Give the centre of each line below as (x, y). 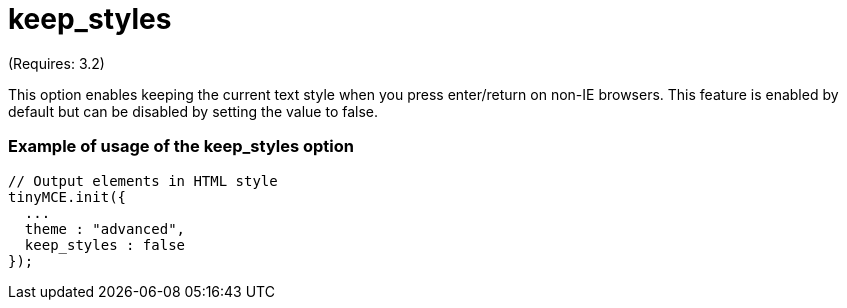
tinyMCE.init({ (67, 196)
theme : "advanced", (105, 228)
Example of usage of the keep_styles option (181, 146)
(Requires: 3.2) (56, 63)
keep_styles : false (105, 244)
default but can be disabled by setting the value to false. (193, 111)
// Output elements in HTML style (143, 180)
